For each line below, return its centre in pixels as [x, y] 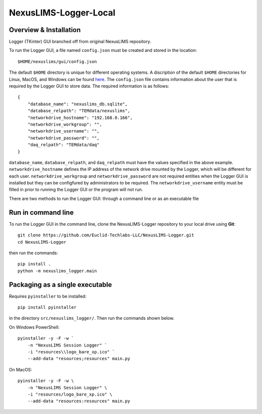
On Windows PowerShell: [34, 327]
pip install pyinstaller [47, 307]
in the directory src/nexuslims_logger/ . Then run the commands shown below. [92, 318]
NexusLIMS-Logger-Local [62, 13]
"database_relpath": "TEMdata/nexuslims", [79, 111]
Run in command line [41, 212]
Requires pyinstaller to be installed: [48, 296]
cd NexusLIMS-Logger [42, 242]
